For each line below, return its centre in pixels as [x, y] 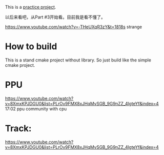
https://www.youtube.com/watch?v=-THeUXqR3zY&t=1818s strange [74, 27]
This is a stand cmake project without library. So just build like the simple [78, 60]
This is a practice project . [31, 7]
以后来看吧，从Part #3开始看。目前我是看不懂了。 [55, 17]
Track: [18, 128]
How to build [31, 47]
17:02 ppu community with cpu [36, 109]
